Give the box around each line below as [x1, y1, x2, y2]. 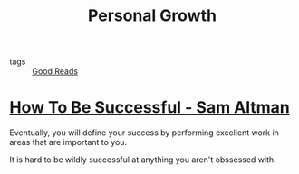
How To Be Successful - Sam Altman [9, 97, 290, 118]
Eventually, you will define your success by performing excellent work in [9, 127, 279, 138]
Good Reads [32, 66, 79, 77]
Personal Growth [87, 5, 217, 26]
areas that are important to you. [9, 137, 128, 148]
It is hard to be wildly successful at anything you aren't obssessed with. [9, 154, 276, 165]
